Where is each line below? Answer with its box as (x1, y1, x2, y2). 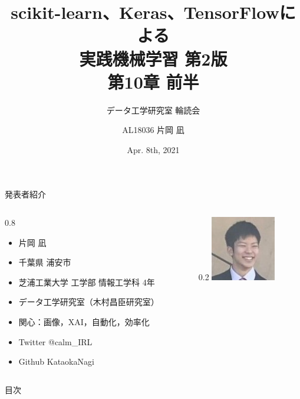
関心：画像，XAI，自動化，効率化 (18, 316, 150, 328)
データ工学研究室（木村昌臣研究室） (18, 296, 159, 308)
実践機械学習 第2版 (79, 46, 228, 70)
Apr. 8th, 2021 (127, 143, 180, 155)
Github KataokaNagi (18, 355, 94, 368)
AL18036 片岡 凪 (122, 124, 184, 136)
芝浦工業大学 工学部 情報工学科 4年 (18, 275, 155, 288)
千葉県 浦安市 (18, 256, 71, 268)
